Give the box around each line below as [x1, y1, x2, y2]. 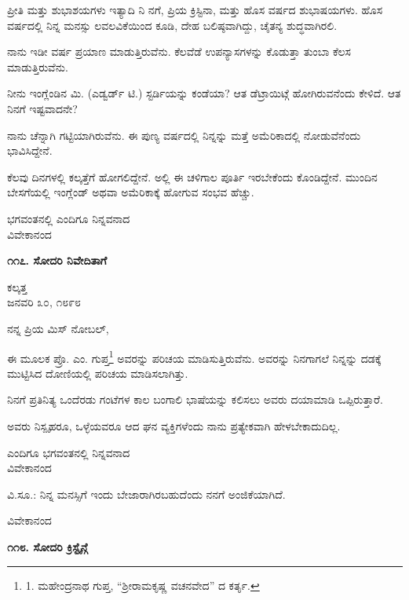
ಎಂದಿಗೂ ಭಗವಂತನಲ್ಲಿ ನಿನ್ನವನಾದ [7, 444, 130, 460]
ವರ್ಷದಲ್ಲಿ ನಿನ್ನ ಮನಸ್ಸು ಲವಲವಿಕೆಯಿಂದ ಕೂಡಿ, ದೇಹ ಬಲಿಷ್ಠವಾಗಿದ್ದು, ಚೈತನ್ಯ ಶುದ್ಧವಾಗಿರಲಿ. [7, 16, 338, 33]
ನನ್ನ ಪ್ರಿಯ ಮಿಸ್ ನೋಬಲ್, [7, 320, 109, 336]
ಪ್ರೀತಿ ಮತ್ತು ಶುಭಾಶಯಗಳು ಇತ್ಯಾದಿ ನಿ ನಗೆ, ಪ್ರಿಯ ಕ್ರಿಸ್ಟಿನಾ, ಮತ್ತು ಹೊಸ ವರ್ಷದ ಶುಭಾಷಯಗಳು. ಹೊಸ [7, 2, 383, 17]
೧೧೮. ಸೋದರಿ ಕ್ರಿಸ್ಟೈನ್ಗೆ [7, 538, 88, 554]
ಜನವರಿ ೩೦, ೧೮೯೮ [7, 294, 81, 310]
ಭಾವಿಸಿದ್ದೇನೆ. [7, 142, 53, 159]
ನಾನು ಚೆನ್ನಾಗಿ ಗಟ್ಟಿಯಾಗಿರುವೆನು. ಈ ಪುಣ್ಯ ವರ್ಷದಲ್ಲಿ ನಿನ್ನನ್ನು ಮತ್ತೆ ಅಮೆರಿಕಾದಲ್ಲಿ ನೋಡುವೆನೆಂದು [7, 126, 361, 143]
